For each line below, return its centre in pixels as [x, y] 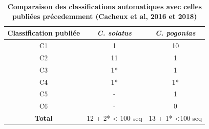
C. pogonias [176, 33]
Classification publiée [44, 33]
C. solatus [114, 33]
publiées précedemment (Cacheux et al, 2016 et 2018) [105, 16]
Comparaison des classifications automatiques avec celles [105, 6]
